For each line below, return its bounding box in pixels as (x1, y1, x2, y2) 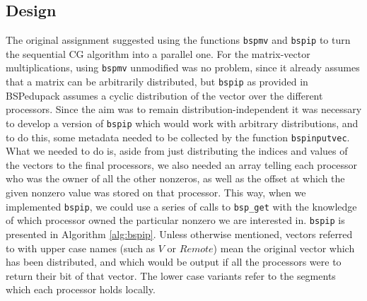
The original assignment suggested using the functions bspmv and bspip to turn (6, 33, 351, 47)
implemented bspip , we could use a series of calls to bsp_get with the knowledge (6, 199, 357, 213)
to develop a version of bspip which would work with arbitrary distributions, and (6, 115, 359, 130)
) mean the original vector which (213, 240, 355, 255)
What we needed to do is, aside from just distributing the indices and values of (6, 143, 348, 158)
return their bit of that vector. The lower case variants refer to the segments (6, 268, 336, 283)
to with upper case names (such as (6, 240, 156, 255)
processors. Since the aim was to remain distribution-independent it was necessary (6, 102, 362, 117)
